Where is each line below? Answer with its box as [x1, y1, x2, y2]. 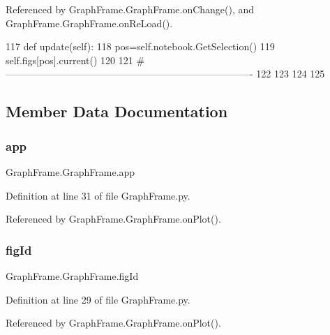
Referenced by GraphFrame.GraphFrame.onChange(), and [6, 2, 255, 16]
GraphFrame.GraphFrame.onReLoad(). [6, 15, 173, 30]
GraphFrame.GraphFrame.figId [6, 268, 139, 283]
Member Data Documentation [6, 100, 228, 122]
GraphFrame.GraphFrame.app [6, 164, 135, 179]
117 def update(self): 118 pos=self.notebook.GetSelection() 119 [6, 39, 275, 54]
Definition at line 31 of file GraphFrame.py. [6, 188, 190, 202]
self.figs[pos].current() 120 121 [6, 52, 133, 67]
